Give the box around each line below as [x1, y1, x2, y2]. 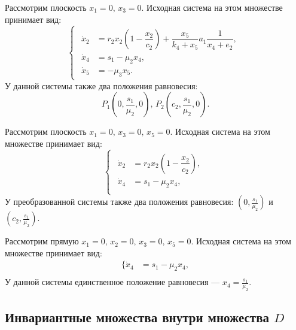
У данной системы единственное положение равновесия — [5, 275, 220, 288]
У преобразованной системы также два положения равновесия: [5, 195, 234, 208]
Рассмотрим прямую [5, 235, 79, 247]
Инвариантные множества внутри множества [5, 308, 269, 326]
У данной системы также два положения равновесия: [5, 79, 198, 92]
